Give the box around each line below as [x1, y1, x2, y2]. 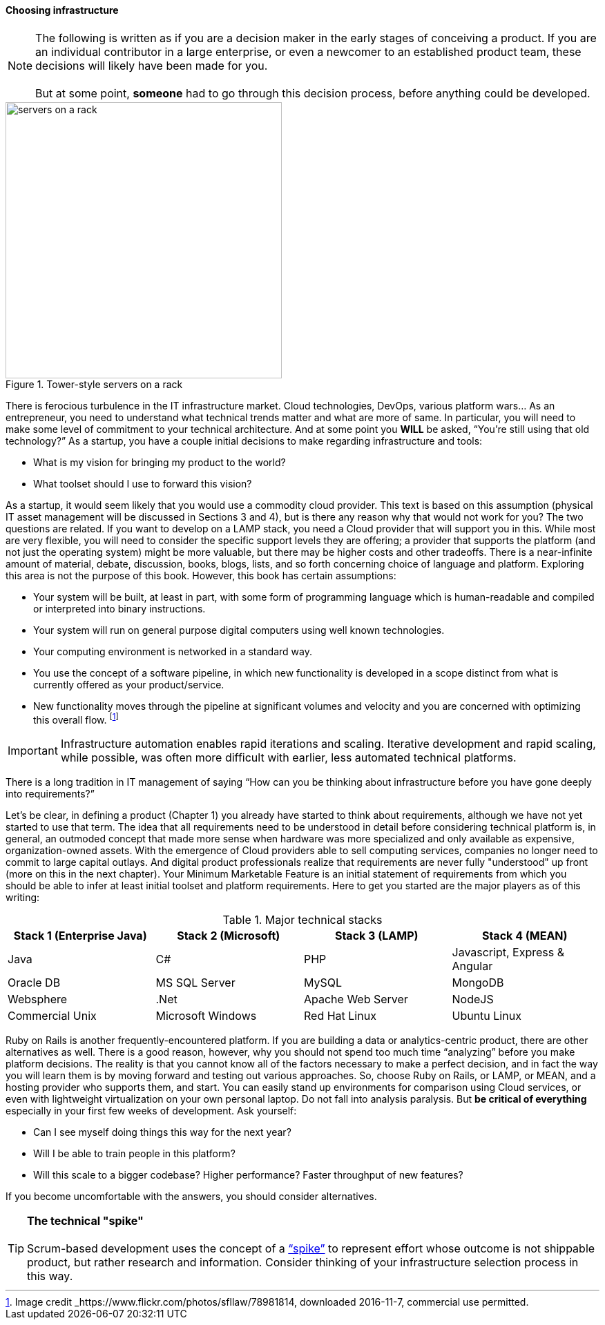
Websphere [8, 992, 68, 1007]
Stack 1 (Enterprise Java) [13, 929, 147, 943]
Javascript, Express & [452, 945, 564, 960]
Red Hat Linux [304, 1009, 376, 1023]
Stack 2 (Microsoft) [177, 929, 280, 943]
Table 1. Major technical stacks [222, 913, 383, 927]
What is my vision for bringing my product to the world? [33, 456, 286, 468]
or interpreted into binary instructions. [33, 602, 206, 615]
